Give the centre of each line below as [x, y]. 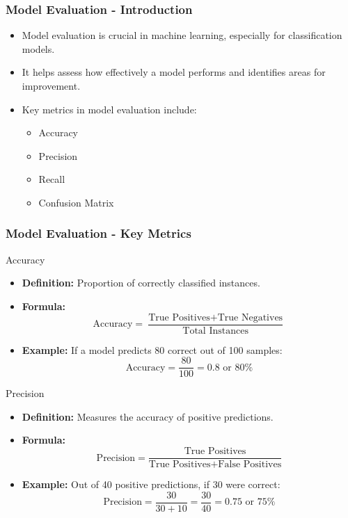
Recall [52, 179]
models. [38, 48]
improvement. [51, 86]
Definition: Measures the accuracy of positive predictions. [148, 416]
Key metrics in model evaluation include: [109, 109]
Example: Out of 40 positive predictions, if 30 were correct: [151, 484]
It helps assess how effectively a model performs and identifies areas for [174, 72]
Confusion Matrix [76, 202]
